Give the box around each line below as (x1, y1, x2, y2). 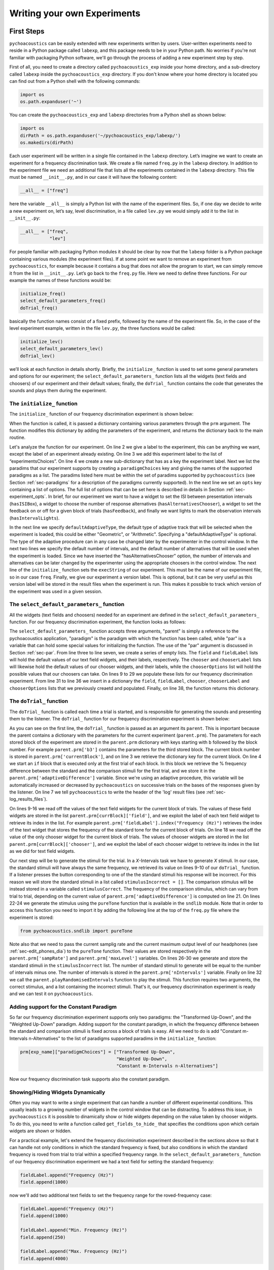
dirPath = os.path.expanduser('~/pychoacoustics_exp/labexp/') (20, 133, 181, 138)
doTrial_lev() (20, 353, 55, 359)
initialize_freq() (20, 291, 66, 297)
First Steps (9, 27, 45, 36)
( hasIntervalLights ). (9, 515, 60, 521)
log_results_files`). (9, 796, 48, 802)
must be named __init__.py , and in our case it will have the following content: (9, 174, 178, 180)
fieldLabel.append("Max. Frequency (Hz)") (20, 1249, 127, 1254)
